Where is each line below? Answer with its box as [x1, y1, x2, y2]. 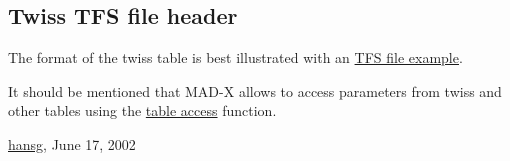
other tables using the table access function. [8, 100, 277, 121]
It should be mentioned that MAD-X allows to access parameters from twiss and [8, 80, 502, 101]
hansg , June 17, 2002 [8, 133, 136, 154]
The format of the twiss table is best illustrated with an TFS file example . [8, 47, 463, 68]
